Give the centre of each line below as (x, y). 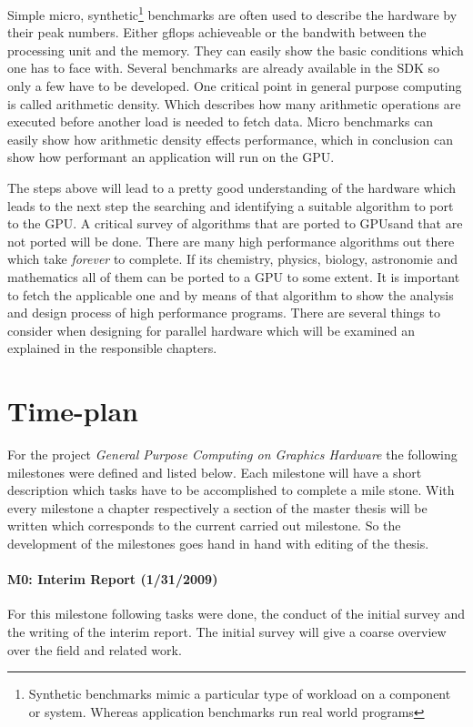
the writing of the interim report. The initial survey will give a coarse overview (227, 632)
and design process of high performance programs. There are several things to (224, 313)
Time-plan (73, 411)
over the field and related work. (95, 649)
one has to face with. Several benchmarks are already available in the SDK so (224, 68)
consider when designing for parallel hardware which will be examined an (211, 330)
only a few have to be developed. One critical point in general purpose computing (235, 86)
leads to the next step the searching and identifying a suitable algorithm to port (231, 205)
